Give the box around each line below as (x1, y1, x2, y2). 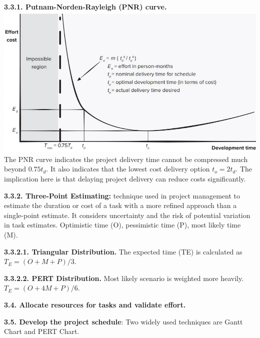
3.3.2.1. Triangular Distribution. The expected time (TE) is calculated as (4, 246, 242, 256)
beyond (4, 163, 26, 174)
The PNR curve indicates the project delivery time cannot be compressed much (4, 153, 248, 164)
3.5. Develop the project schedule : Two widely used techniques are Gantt (4, 316, 243, 326)
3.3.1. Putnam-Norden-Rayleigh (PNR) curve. (4, 1, 167, 11)
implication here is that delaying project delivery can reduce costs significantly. (4, 173, 246, 184)
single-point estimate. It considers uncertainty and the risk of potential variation (4, 209, 250, 220)
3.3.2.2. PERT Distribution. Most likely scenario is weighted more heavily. (4, 272, 244, 283)
